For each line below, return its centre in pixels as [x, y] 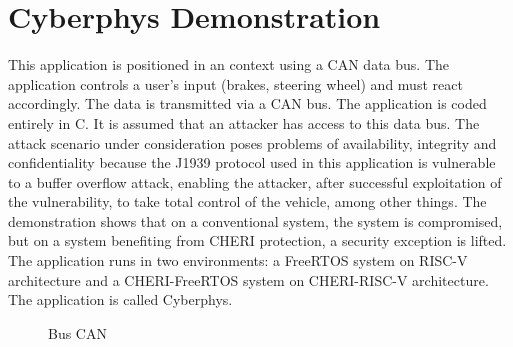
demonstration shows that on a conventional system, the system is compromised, [255, 220]
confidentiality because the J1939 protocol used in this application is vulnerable [252, 162]
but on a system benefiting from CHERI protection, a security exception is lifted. [257, 240]
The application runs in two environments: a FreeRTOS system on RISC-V [238, 260]
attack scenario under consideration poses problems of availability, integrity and [252, 142]
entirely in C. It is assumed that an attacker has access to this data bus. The [244, 122]
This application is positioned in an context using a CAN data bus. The [229, 64]
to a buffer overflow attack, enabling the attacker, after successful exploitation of [255, 181]
